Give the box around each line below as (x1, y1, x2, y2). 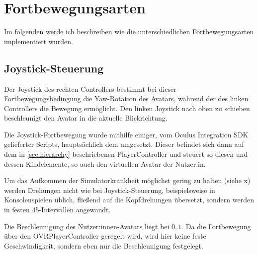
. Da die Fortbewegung (181, 221, 251, 231)
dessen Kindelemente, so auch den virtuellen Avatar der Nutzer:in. (4, 158, 206, 169)
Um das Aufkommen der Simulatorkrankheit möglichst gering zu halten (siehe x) (4, 175, 251, 186)
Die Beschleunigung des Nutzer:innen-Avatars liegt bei (4, 221, 170, 231)
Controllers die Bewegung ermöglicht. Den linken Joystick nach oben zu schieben (4, 103, 250, 113)
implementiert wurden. (4, 36, 73, 46)
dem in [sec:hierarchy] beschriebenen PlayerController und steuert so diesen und (4, 149, 248, 159)
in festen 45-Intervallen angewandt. (4, 204, 111, 215)
